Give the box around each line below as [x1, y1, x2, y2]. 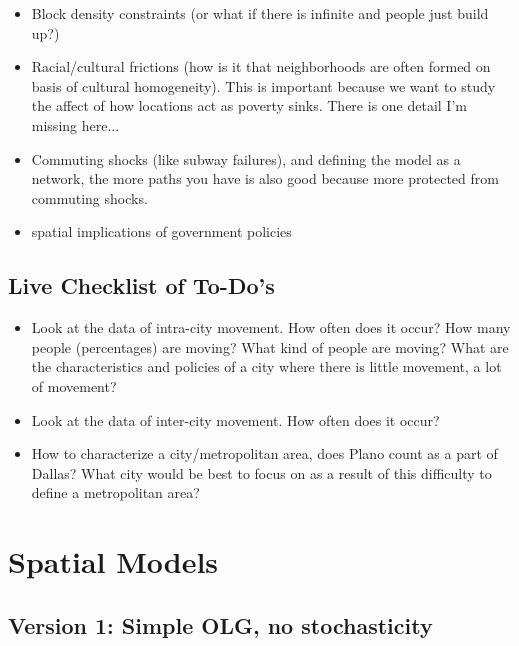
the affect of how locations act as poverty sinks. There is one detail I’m [31, 95, 467, 116]
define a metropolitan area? [31, 482, 200, 503]
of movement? [31, 375, 117, 396]
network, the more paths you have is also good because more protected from [31, 168, 499, 189]
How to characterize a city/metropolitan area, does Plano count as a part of [31, 443, 498, 464]
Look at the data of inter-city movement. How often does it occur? [31, 409, 440, 430]
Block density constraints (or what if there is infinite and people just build [31, 3, 489, 23]
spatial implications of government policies [31, 221, 292, 242]
